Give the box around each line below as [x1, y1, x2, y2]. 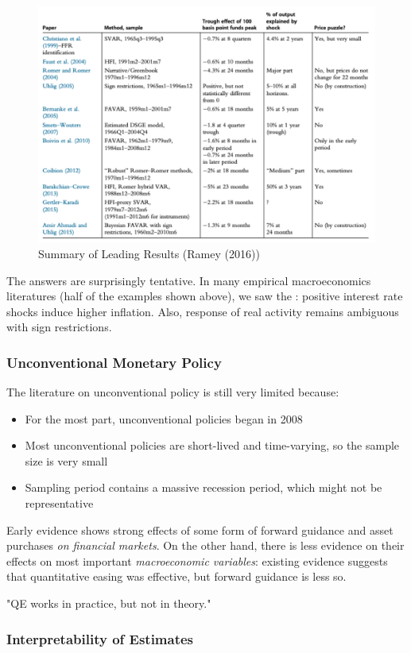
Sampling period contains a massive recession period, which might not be [25, 479, 382, 496]
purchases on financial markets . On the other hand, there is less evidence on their [6, 537, 405, 554]
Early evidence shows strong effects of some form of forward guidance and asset [6, 521, 394, 538]
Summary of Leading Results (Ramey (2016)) [38, 245, 260, 261]
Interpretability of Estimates [6, 628, 194, 648]
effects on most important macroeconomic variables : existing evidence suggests [6, 552, 388, 569]
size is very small [25, 452, 108, 469]
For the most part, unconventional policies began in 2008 [25, 410, 303, 427]
